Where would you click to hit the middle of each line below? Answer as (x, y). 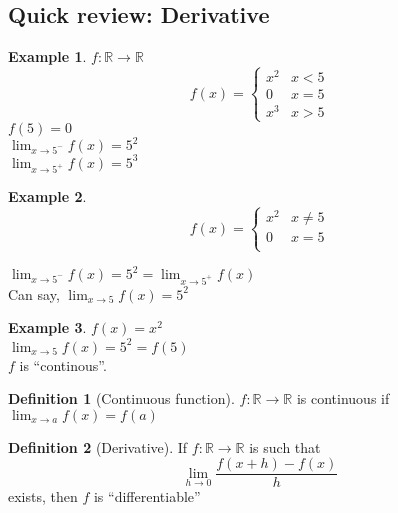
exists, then (43, 496)
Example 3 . (47, 327)
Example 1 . (47, 56)
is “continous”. (63, 364)
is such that (285, 446)
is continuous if (343, 398)
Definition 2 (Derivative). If (98, 446)
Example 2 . (47, 196)
